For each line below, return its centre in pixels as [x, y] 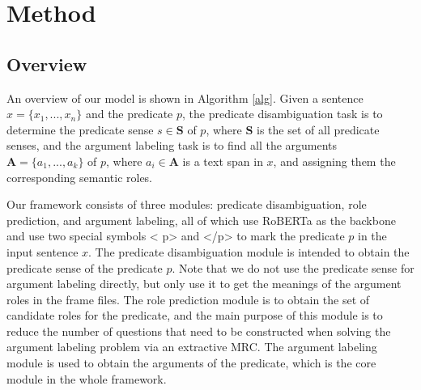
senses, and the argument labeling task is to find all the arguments [172, 145]
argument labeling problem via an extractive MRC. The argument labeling [192, 347]
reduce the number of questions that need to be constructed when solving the [199, 331]
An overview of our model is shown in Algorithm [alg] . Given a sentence [185, 97]
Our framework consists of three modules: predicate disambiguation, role [187, 204]
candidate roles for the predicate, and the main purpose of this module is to [195, 315]
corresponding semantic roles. [80, 177]
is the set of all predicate [318, 129]
